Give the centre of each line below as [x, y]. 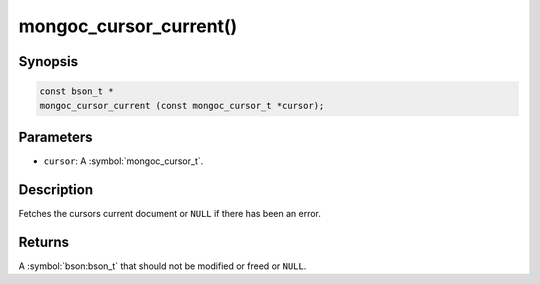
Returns [44, 241]
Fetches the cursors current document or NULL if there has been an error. [170, 213]
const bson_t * [76, 91]
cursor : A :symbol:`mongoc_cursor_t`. [123, 161]
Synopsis [48, 61]
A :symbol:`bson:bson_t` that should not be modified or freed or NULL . [162, 266]
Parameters [55, 136]
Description [56, 189]
